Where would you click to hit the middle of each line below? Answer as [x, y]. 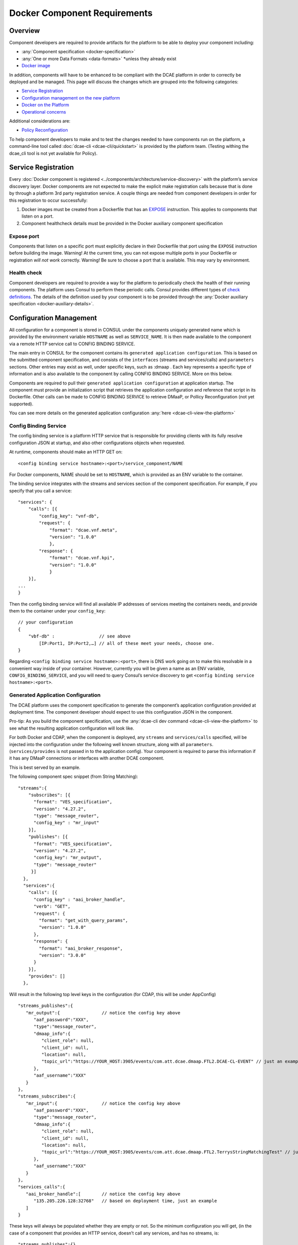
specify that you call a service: [40, 491]
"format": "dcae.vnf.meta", [83, 530]
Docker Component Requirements [81, 13]
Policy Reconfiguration [45, 130]
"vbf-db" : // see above [79, 636]
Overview [25, 31]
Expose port [24, 236]
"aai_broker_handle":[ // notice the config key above [103, 1194]
